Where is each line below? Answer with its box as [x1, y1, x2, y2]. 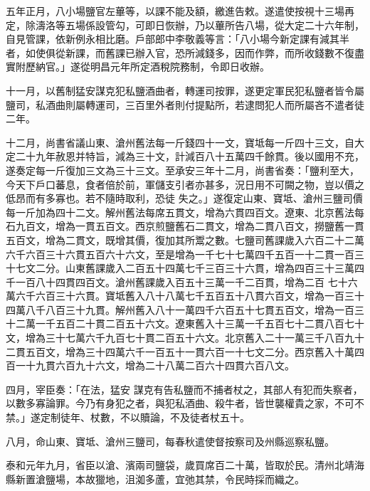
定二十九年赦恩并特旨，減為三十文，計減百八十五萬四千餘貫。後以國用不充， [6, 149, 364, 164]
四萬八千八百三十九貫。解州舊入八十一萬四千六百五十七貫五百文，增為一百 [6, 302, 354, 317]
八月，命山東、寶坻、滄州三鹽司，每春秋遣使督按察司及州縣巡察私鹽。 [6, 433, 334, 448]
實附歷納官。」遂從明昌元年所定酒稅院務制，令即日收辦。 [6, 59, 270, 74]
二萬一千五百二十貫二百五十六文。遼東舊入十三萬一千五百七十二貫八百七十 [15, 316, 364, 331]
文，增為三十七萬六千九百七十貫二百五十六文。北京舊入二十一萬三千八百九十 [6, 330, 364, 345]
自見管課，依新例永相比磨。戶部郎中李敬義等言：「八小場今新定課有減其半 [6, 31, 349, 46]
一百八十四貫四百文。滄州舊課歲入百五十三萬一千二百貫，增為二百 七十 [15, 274, 348, 289]
